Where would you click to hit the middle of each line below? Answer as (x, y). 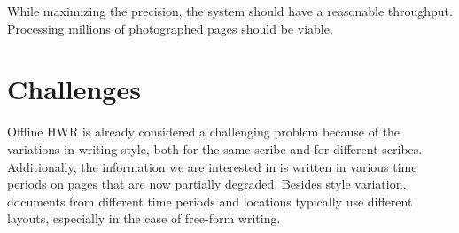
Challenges (74, 89)
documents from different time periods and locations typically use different (210, 201)
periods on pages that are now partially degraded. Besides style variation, (207, 184)
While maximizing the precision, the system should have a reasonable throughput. (230, 11)
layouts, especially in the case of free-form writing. (144, 218)
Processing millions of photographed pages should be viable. (170, 28)
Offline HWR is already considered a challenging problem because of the (204, 132)
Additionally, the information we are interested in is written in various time (212, 166)
